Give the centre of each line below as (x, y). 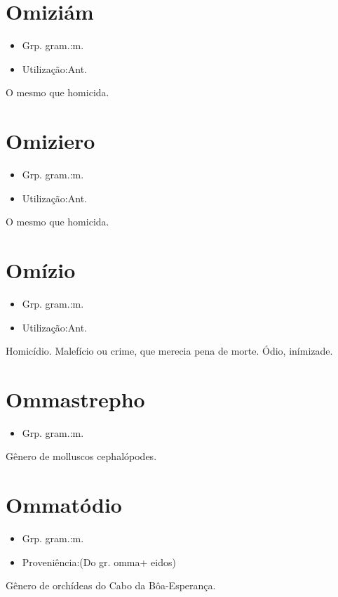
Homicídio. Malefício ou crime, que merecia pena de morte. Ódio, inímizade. (169, 351)
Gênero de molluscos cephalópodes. (81, 456)
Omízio (41, 270)
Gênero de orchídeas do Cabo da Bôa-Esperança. (111, 585)
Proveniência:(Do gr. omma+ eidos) (99, 562)
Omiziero (50, 141)
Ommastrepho (75, 399)
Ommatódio (64, 505)
